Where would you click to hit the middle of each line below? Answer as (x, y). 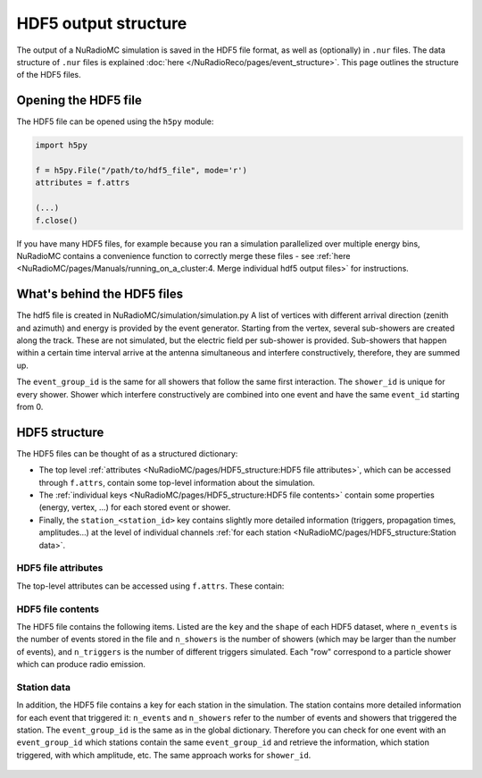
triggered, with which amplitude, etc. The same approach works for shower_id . (164, 755)
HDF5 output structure (102, 23)
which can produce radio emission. (81, 665)
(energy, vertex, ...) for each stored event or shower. (135, 507)
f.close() (57, 220)
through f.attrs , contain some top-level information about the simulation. (177, 482)
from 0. (30, 406)
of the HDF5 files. (49, 75)
